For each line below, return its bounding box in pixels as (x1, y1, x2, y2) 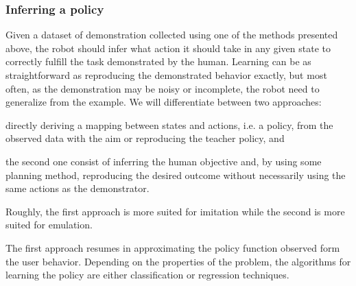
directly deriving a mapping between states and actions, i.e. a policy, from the (5, 117, 333, 132)
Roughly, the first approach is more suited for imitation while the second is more (5, 204, 345, 218)
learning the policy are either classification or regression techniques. (5, 267, 289, 282)
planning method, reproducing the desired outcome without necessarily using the (5, 167, 346, 182)
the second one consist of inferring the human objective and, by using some (5, 154, 322, 168)
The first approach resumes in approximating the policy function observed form (5, 240, 340, 254)
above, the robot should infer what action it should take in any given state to (5, 40, 331, 55)
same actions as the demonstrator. (5, 181, 150, 195)
